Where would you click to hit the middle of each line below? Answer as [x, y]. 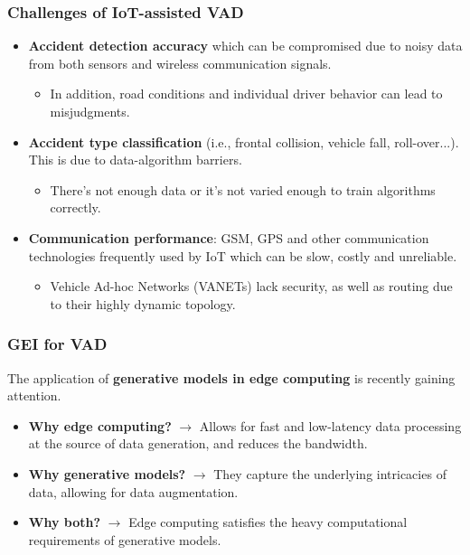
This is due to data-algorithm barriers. [135, 160]
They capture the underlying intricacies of [330, 473]
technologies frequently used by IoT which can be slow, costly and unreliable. [243, 255]
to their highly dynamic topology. [143, 303]
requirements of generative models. [125, 539]
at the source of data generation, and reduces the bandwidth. [198, 443]
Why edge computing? [100, 425]
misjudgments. [90, 111]
